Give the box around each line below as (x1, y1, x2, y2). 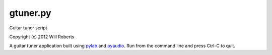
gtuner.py (9, 7, 51, 18)
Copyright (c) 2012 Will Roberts (9, 34, 75, 40)
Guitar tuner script (9, 25, 47, 31)
